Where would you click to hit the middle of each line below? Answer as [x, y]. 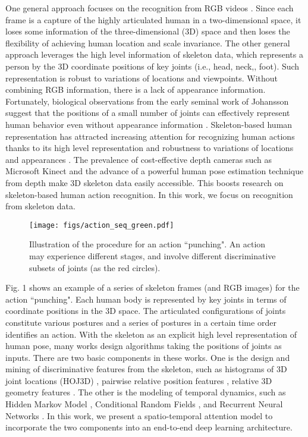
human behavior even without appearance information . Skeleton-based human [149, 124]
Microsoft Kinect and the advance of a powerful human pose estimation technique [155, 171]
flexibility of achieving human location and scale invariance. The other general [148, 43]
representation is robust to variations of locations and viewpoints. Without [142, 78]
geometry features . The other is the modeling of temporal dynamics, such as [146, 392]
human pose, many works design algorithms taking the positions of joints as [144, 346]
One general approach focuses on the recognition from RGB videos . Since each [150, 8]
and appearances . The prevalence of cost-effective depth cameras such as [139, 159]
